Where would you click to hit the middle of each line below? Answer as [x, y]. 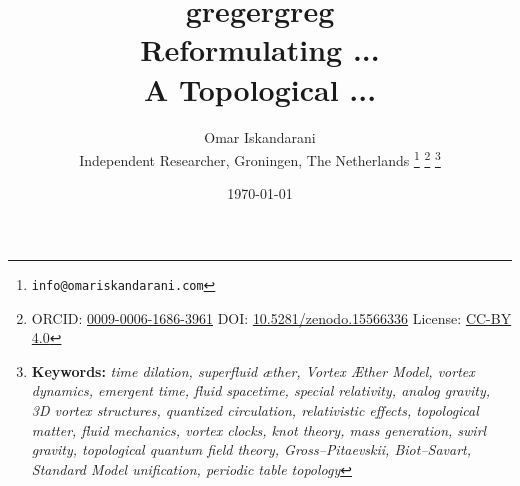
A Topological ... [260, 88]
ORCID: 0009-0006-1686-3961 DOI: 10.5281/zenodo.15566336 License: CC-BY [271, 317]
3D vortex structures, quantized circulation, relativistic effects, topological [255, 409]
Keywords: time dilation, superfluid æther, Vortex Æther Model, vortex [253, 370]
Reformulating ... [260, 49]
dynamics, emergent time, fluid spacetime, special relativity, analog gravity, [261, 390]
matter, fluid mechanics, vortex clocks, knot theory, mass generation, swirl [259, 429]
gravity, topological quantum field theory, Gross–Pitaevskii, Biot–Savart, [251, 449]
